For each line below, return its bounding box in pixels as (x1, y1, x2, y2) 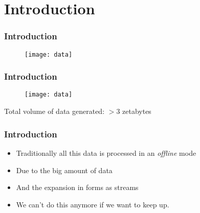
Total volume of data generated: (4, 106, 105, 116)
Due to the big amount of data (16, 164, 113, 175)
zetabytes (122, 106, 151, 116)
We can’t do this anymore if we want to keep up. (16, 199, 169, 209)
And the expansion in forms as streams (16, 182, 139, 193)
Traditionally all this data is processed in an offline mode (16, 147, 196, 158)
